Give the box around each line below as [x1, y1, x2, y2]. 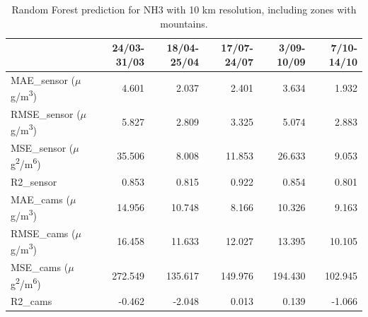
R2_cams [11, 294, 52, 309]
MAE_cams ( [11, 191, 70, 206]
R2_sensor [11, 174, 57, 189]
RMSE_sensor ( [11, 106, 81, 121]
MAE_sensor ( [11, 72, 75, 87]
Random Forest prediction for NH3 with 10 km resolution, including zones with [11, 2, 357, 16]
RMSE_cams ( [11, 225, 76, 240]
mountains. [160, 16, 208, 30]
